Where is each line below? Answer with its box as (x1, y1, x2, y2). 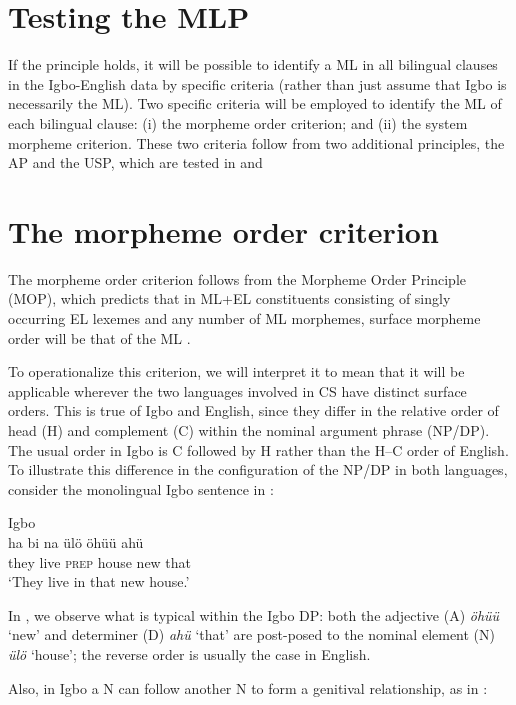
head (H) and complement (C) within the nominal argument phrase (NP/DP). (8, 419, 490, 440)
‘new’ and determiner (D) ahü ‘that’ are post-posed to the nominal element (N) (8, 624, 496, 645)
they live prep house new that (8, 551, 192, 572)
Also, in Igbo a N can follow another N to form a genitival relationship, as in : (8, 677, 488, 698)
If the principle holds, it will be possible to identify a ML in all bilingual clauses (8, 54, 498, 75)
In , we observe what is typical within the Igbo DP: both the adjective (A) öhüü (8, 604, 500, 625)
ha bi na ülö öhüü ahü (8, 531, 144, 552)
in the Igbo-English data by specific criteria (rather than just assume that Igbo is (8, 73, 507, 94)
